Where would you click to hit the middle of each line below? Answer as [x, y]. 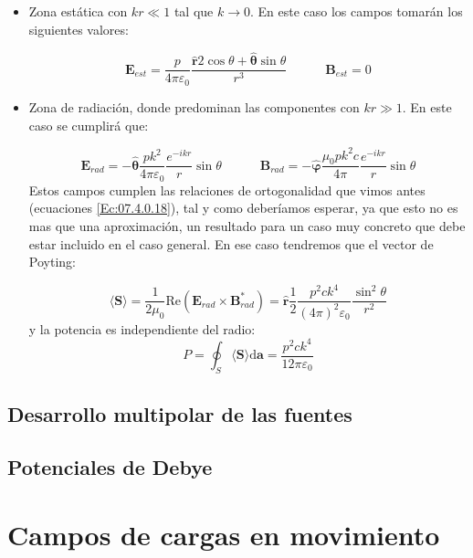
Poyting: [52, 262]
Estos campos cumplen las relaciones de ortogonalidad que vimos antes [227, 190]
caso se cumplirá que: [89, 125]
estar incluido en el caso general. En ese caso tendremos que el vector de [231, 243]
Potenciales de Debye [110, 467]
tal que [194, 11]
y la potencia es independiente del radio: [142, 328]
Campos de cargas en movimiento [224, 534]
